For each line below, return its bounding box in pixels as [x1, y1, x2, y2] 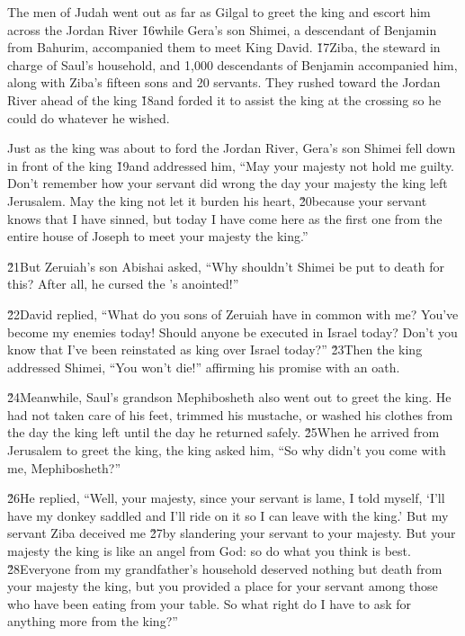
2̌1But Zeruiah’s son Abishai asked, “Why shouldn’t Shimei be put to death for [7, 256, 445, 275]
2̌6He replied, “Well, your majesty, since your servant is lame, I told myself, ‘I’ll [7, 488, 445, 507]
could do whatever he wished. [7, 108, 170, 127]
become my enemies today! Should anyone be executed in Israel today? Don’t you [7, 322, 458, 341]
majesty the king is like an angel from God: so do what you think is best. [7, 542, 411, 560]
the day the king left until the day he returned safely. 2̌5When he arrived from [7, 423, 440, 442]
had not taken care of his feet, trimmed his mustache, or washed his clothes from [7, 405, 453, 424]
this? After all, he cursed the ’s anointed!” [7, 274, 239, 293]
